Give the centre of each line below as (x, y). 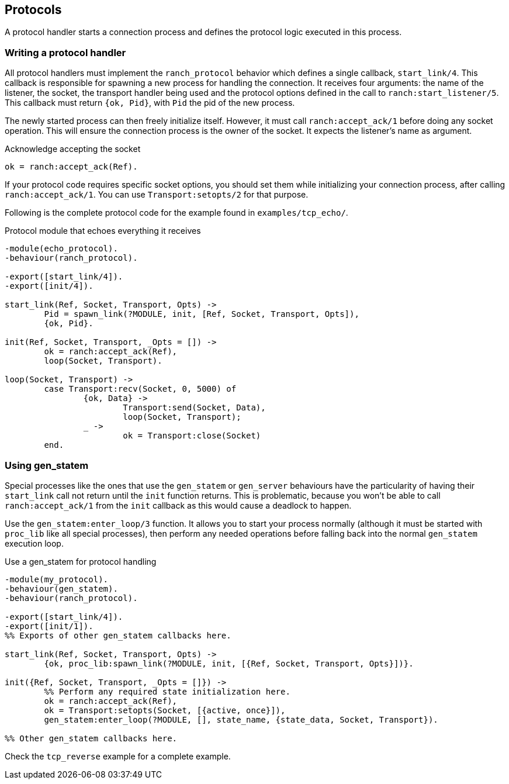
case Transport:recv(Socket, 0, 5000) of (140, 389)
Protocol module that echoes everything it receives (103, 231)
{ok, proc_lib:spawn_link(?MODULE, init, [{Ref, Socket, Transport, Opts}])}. (229, 663)
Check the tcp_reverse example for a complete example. (118, 756)
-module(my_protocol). (57, 579)
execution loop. (34, 543)
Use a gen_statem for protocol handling (81, 561)
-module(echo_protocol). (61, 249)
